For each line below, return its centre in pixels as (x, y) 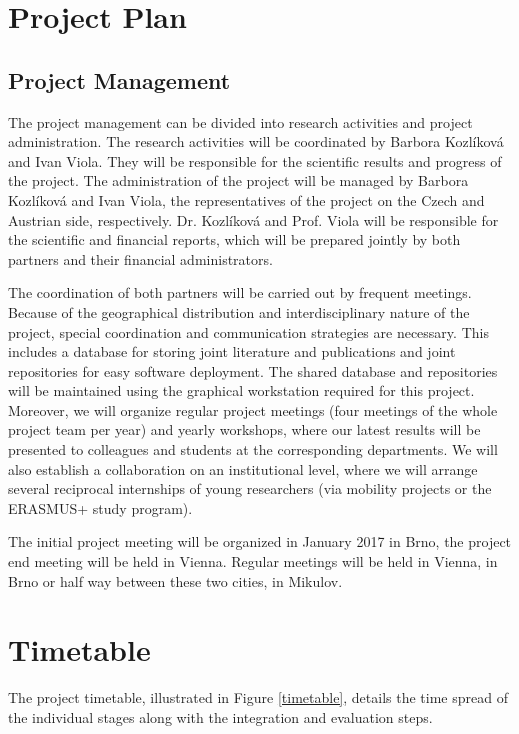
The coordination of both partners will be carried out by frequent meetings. (240, 292)
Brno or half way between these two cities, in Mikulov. (175, 580)
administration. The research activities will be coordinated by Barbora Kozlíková (256, 141)
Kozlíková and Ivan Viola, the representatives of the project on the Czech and (246, 199)
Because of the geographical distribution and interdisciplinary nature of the (239, 311)
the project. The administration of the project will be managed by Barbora (238, 180)
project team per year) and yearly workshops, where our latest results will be (244, 429)
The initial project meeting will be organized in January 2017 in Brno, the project (260, 541)
